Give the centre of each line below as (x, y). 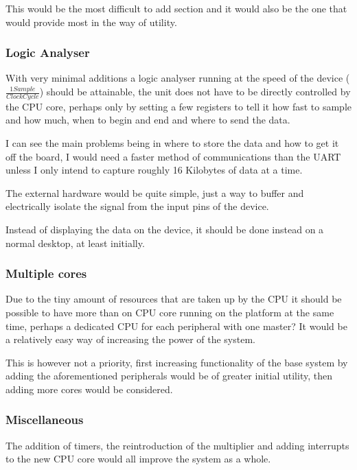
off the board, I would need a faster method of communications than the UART (173, 156)
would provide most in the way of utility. (91, 22)
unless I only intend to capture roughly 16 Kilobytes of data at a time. (154, 170)
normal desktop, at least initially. (75, 243)
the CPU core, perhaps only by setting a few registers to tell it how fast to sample (178, 106)
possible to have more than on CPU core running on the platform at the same (170, 312)
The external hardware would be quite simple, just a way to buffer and (155, 192)
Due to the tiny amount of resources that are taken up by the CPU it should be (174, 299)
